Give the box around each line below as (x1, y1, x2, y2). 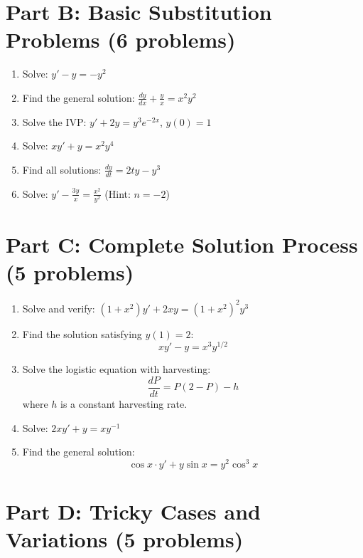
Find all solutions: (22, 162, 102, 177)
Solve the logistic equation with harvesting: (22, 362, 211, 377)
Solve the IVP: (22, 114, 87, 129)
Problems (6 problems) (6, 25, 236, 54)
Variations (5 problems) (6, 525, 244, 554)
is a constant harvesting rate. (60, 396, 188, 411)
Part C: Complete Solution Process (6, 230, 358, 259)
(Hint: (104, 186, 131, 201)
